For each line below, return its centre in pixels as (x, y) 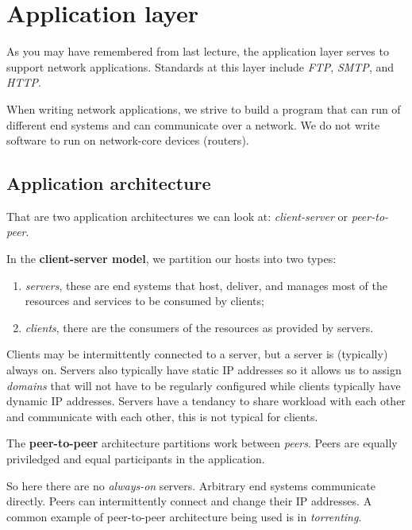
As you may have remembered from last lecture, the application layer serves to (198, 51)
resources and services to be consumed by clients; (144, 301)
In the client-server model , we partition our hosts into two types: (171, 259)
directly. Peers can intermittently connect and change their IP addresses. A (189, 501)
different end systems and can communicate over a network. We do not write (193, 124)
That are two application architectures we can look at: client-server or (177, 216)
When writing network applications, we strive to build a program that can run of (204, 108)
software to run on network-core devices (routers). (128, 140)
